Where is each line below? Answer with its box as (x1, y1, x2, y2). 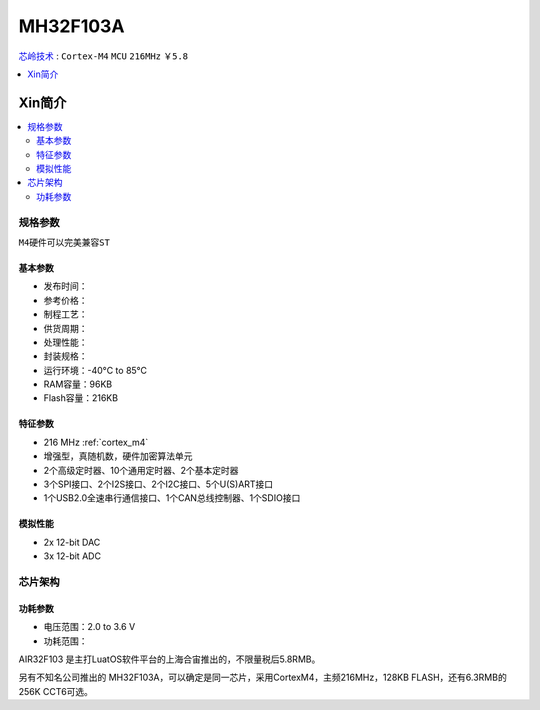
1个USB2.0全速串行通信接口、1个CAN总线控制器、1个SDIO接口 (43, 492, 301, 504)
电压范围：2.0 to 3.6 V (43, 621, 136, 633)
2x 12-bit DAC (43, 536, 101, 548)
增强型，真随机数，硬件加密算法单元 (43, 450, 193, 462)
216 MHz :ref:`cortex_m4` (43, 436, 149, 448)
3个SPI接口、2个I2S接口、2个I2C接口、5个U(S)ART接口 (43, 478, 274, 490)
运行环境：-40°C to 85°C (43, 364, 148, 376)
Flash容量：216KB (43, 392, 119, 404)
